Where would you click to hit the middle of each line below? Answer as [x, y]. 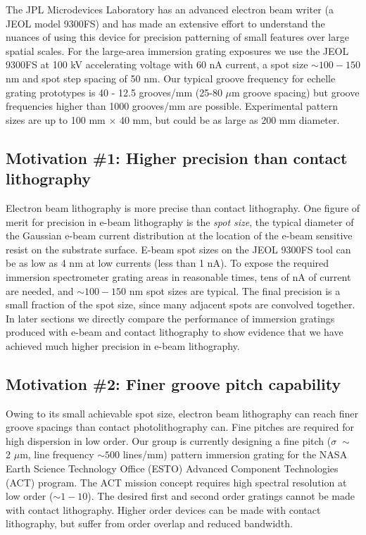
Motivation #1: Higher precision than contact [177, 157]
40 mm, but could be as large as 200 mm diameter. [229, 119]
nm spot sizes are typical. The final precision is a [235, 290]
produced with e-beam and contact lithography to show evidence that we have [175, 332]
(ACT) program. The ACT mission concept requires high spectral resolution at [176, 482]
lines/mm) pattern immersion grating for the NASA [235, 454]
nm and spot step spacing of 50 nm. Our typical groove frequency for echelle [171, 78]
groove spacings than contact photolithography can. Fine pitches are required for [180, 427]
